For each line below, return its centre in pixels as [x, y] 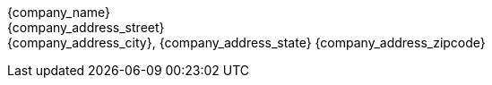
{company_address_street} [86, 27]
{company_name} [59, 12]
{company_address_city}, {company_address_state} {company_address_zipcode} [246, 42]
